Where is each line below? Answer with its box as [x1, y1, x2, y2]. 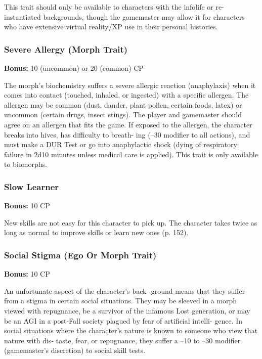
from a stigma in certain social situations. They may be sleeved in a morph [4, 295, 237, 306]
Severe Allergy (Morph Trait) [4, 42, 128, 55]
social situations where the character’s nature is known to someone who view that [4, 325, 258, 336]
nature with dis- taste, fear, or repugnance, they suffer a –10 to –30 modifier [4, 335, 241, 345]
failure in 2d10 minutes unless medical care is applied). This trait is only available [4, 149, 258, 159]
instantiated [4, 11, 41, 22]
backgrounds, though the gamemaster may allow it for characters [43, 11, 245, 22]
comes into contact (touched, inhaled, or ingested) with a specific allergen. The [4, 89, 249, 100]
